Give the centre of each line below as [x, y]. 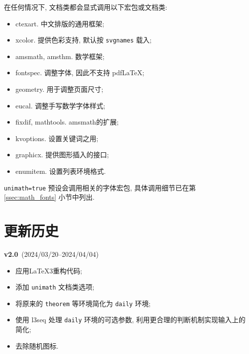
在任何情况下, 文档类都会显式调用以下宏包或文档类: [86, 7]
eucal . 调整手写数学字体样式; [60, 105]
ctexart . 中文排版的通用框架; [60, 23]
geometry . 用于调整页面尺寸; [59, 89]
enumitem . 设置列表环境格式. [61, 171]
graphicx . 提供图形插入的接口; [62, 155]
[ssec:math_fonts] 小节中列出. [49, 197]
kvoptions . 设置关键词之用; [57, 138]
